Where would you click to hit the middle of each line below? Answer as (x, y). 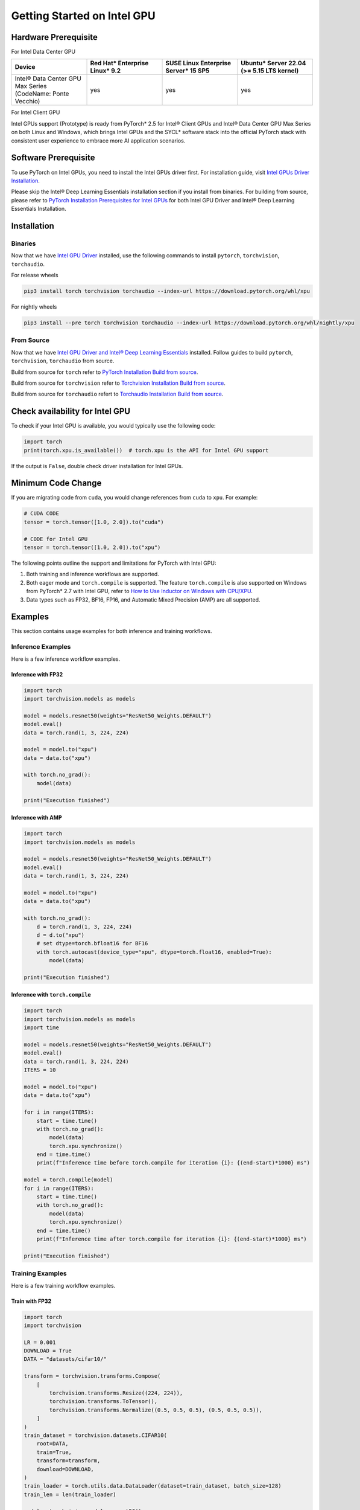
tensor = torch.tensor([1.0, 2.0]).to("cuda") (94, 522)
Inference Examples (41, 647)
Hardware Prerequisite (54, 37)
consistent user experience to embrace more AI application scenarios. (98, 140)
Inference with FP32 (37, 674)
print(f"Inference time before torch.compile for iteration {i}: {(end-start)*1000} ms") (173, 1163)
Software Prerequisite (53, 158)
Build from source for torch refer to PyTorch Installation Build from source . (105, 372)
